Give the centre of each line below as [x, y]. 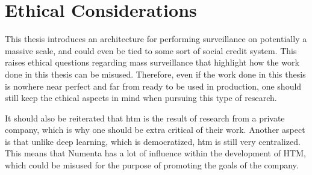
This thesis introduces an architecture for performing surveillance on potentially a [156, 39]
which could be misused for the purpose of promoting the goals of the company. [152, 165]
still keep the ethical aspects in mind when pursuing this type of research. [141, 98]
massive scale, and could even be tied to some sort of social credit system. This [151, 50]
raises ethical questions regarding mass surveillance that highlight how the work [152, 62]
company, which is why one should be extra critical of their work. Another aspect [155, 130]
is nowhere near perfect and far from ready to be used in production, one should [153, 86]
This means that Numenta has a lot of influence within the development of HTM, [155, 153]
